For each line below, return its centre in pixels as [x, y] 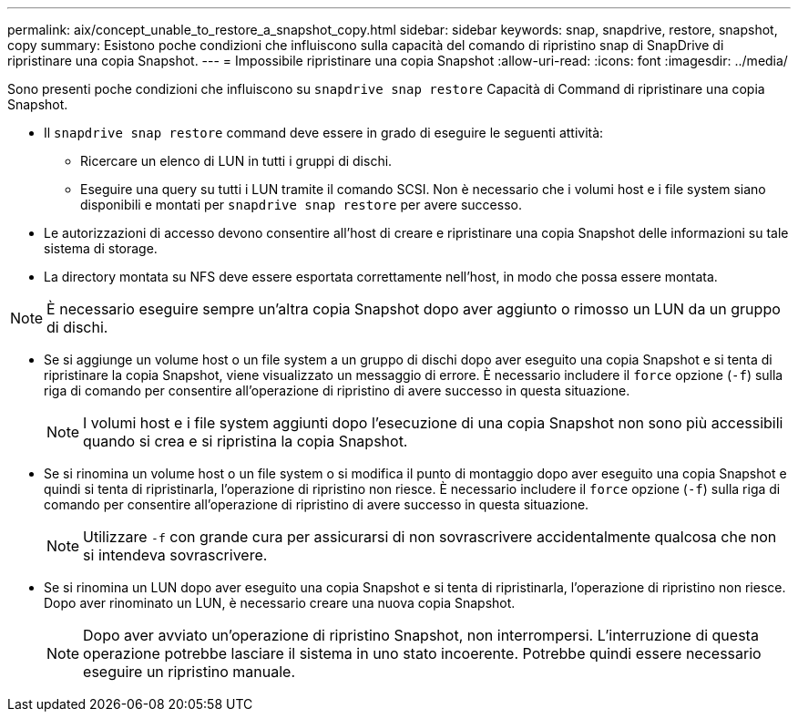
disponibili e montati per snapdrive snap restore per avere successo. [301, 205]
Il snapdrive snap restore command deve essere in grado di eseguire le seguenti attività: [324, 133]
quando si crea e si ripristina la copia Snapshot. [246, 441]
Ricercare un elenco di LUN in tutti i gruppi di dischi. [236, 161]
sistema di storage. [101, 248]
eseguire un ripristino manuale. [189, 672]
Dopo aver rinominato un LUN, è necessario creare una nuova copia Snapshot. [280, 603]
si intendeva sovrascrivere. [175, 555]
